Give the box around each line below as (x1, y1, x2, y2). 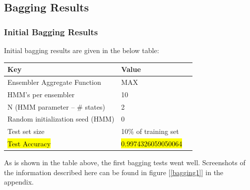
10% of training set (121, 126, 179, 136)
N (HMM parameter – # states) (7, 101, 105, 112)
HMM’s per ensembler (7, 89, 75, 99)
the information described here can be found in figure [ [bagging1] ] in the (4, 167, 224, 177)
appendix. (4, 177, 34, 187)
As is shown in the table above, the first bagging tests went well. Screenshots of (4, 157, 246, 168)
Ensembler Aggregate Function (7, 76, 101, 87)
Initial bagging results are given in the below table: (4, 45, 159, 55)
